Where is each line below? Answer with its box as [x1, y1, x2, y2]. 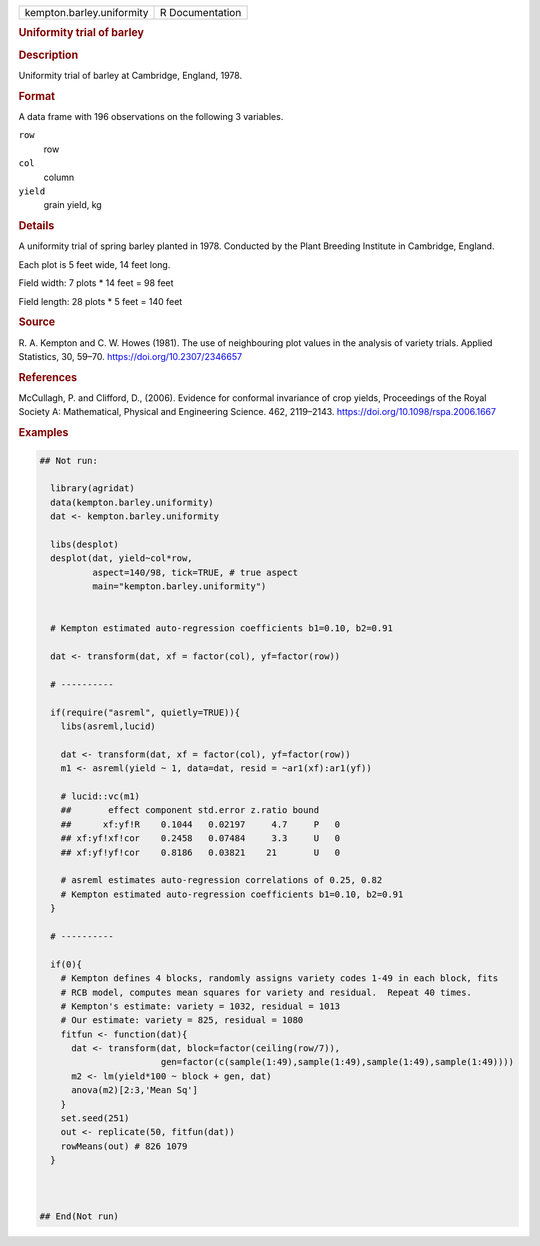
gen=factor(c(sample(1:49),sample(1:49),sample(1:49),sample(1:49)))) [160, 1056, 515, 1068]
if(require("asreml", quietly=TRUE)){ [50, 706, 240, 718]
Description [18, 48, 79, 62]
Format [18, 89, 55, 103]
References [18, 370, 78, 384]
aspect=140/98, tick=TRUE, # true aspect [91, 566, 299, 578]
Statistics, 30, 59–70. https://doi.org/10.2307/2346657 [18, 350, 243, 362]
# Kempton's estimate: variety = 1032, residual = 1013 [60, 1000, 341, 1012]
